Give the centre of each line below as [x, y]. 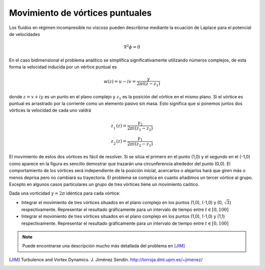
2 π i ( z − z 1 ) [148, 84]
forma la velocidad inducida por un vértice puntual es [63, 67]
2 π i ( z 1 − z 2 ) [140, 129]
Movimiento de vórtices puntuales [80, 13]
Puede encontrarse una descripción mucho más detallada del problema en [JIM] [104, 246]
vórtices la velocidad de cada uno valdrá [50, 110]
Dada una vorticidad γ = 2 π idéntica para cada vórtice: [65, 193]
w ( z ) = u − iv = [120, 82]
